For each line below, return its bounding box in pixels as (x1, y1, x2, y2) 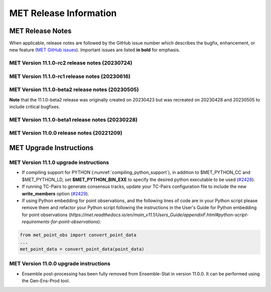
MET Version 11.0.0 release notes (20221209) (9, 130, 122, 137)
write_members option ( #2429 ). (22, 190, 89, 197)
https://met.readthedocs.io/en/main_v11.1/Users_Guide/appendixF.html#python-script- (70, 212, 249, 218)
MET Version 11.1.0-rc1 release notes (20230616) (9, 73, 130, 80)
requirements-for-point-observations (22, 219, 99, 225)
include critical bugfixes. (9, 104, 60, 110)
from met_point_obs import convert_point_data (20, 232, 137, 238)
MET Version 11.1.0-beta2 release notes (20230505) (9, 86, 139, 93)
